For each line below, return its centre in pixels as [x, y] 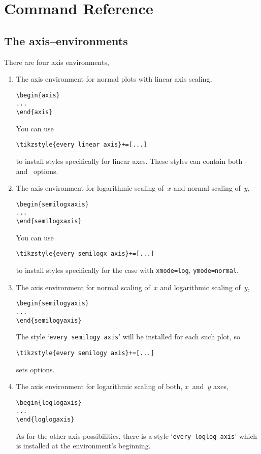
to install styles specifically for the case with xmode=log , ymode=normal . [127, 270]
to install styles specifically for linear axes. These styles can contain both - [132, 161]
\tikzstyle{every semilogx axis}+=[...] [85, 254]
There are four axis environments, [57, 62]
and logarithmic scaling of [200, 287]
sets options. [35, 369]
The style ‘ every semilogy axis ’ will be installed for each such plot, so [128, 337]
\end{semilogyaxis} [49, 320]
